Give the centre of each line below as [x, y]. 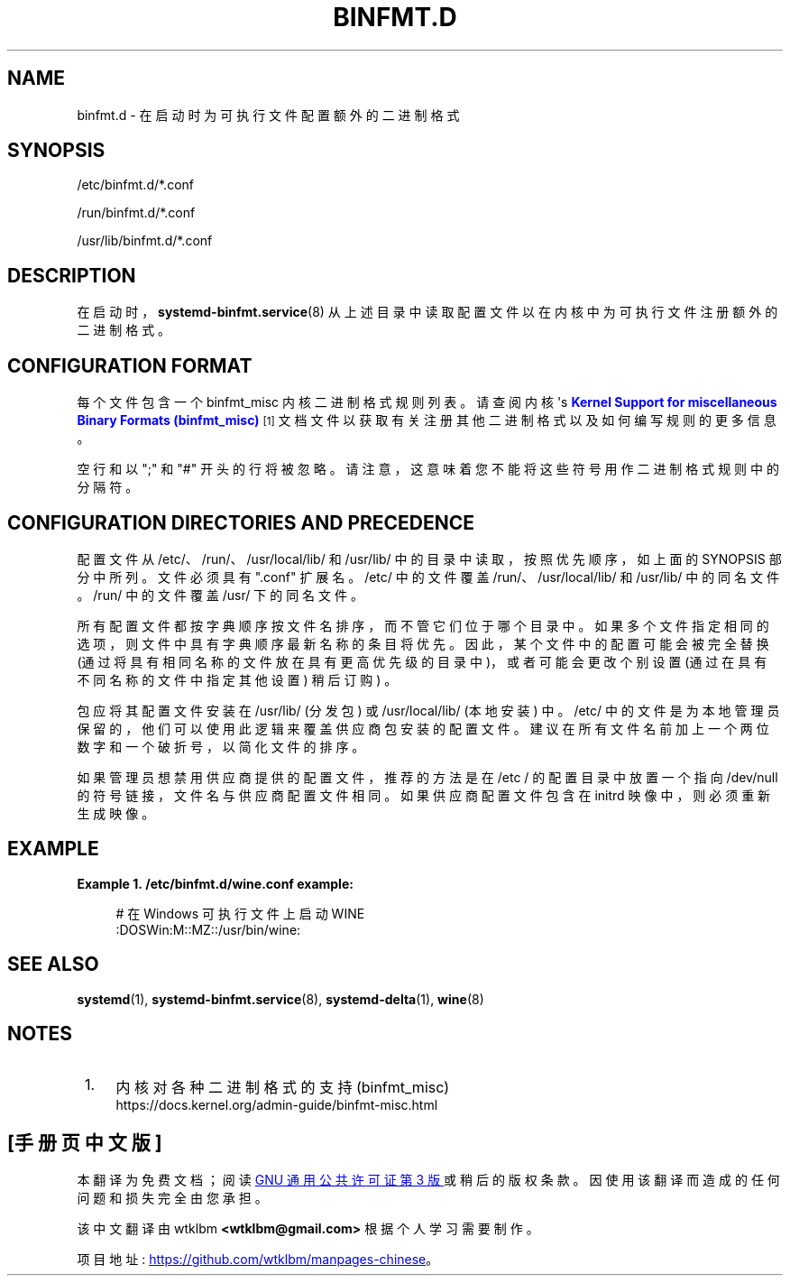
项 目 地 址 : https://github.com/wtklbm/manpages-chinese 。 [258, 1260]
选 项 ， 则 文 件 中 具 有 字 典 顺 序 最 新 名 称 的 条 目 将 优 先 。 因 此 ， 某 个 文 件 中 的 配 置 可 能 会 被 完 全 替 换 [423, 643]
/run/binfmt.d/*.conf [136, 213]
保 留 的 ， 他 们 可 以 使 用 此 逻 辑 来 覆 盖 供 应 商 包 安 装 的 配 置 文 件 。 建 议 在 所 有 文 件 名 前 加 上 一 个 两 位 [423, 728]
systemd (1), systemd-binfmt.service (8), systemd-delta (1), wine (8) [280, 999]
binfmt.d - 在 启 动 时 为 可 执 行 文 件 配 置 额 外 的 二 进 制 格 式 [268, 115]
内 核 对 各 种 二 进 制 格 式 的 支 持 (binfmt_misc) [283, 1087]
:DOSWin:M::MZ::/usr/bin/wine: [208, 929]
